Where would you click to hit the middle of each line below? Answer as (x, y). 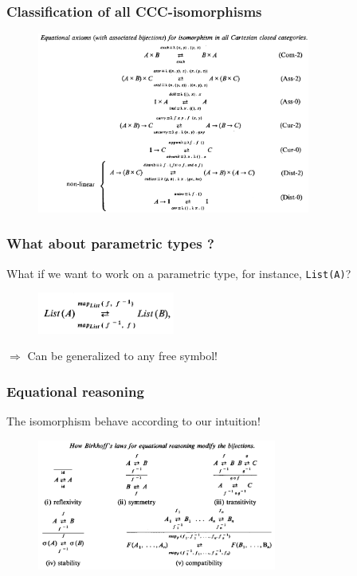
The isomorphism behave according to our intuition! (133, 420)
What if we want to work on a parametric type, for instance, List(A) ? (179, 273)
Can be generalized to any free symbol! (122, 356)
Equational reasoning (75, 391)
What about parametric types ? (110, 243)
